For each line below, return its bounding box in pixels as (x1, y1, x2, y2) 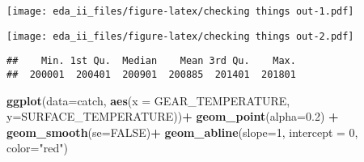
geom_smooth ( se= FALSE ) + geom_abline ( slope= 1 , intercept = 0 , (6, 123, 358, 140)
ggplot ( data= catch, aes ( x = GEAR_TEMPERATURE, (6, 92, 290, 109)
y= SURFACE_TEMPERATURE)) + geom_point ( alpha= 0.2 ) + (6, 108, 339, 125)
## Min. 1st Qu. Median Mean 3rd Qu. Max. (6, 55, 296, 67)
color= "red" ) (6, 139, 68, 156)
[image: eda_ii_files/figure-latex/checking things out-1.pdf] (6, 6, 354, 17)
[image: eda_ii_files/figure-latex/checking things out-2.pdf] (6, 30, 354, 42)
